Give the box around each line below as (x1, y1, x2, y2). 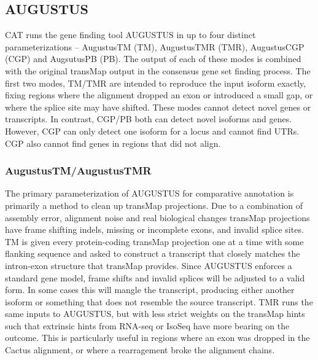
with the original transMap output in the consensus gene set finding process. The (5, 64, 311, 77)
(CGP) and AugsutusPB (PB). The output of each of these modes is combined (5, 52, 301, 65)
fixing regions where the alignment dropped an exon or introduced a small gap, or (5, 88, 313, 101)
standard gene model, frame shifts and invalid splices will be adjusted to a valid (5, 271, 305, 284)
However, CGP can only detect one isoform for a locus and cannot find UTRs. (5, 124, 300, 137)
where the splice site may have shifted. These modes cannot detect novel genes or (5, 100, 311, 113)
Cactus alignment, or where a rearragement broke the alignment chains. (5, 343, 275, 356)
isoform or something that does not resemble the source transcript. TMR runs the (5, 295, 313, 308)
